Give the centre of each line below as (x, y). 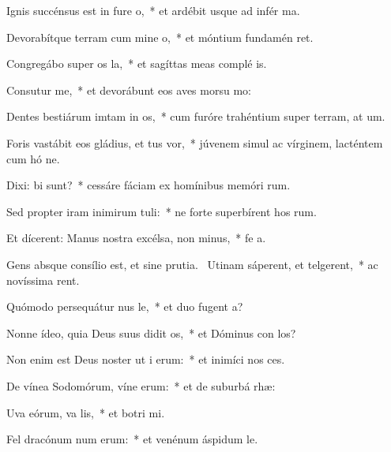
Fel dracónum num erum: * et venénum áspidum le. (132, 439)
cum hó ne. (33, 158)
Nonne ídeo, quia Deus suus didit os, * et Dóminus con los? (151, 332)
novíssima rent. (43, 280)
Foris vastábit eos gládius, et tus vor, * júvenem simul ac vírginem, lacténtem (195, 142)
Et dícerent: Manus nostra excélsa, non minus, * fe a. (136, 238)
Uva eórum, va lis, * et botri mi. (86, 412)
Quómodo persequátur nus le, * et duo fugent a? (125, 306)
